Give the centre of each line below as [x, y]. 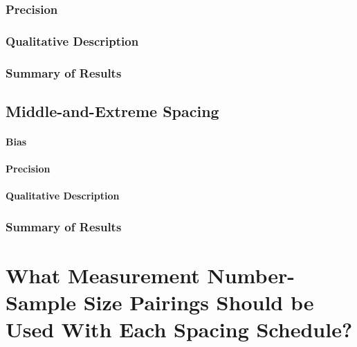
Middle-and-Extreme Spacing [112, 110]
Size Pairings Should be [199, 302]
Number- [251, 275]
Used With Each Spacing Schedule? [179, 329]
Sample [41, 302]
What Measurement [103, 275]
